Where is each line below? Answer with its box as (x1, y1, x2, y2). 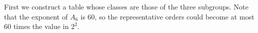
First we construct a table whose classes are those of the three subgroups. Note (4, 1, 249, 11)
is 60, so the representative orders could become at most (80, 11, 254, 21)
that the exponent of (4, 11, 68, 21)
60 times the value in (4, 21, 69, 31)
